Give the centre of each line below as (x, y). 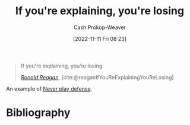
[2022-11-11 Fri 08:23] (100, 39)
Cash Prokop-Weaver (100, 27)
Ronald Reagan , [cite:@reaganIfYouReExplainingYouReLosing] (97, 77)
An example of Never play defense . (49, 89)
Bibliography (38, 113)
